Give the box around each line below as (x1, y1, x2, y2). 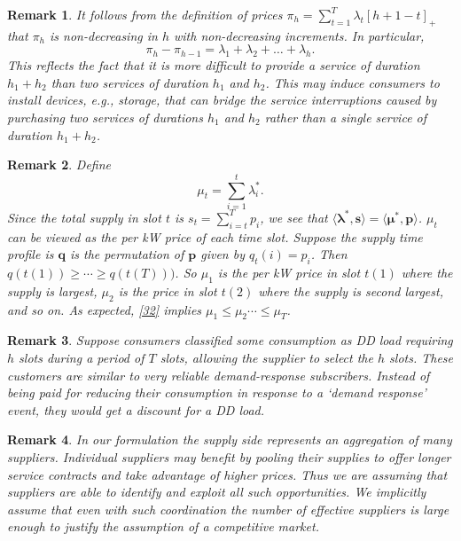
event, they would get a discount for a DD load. (7, 400, 265, 419)
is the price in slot (118, 281, 217, 300)
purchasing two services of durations (7, 107, 203, 126)
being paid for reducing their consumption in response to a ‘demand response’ (7, 383, 426, 402)
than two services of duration (51, 73, 208, 91)
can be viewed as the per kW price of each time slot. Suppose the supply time (7, 227, 423, 246)
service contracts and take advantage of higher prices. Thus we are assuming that (7, 465, 448, 483)
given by (200, 245, 245, 263)
